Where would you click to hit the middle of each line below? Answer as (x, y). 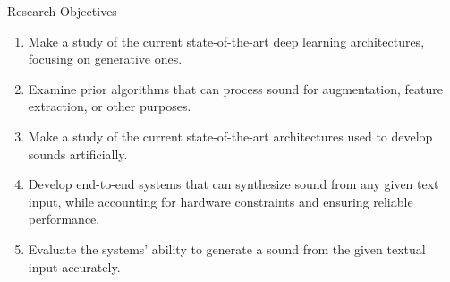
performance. (64, 219)
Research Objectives (62, 11)
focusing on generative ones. (105, 59)
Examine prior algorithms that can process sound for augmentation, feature (235, 88)
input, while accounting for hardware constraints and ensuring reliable (221, 201)
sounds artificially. (78, 154)
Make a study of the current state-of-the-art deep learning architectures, (226, 41)
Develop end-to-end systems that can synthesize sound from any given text (233, 184)
